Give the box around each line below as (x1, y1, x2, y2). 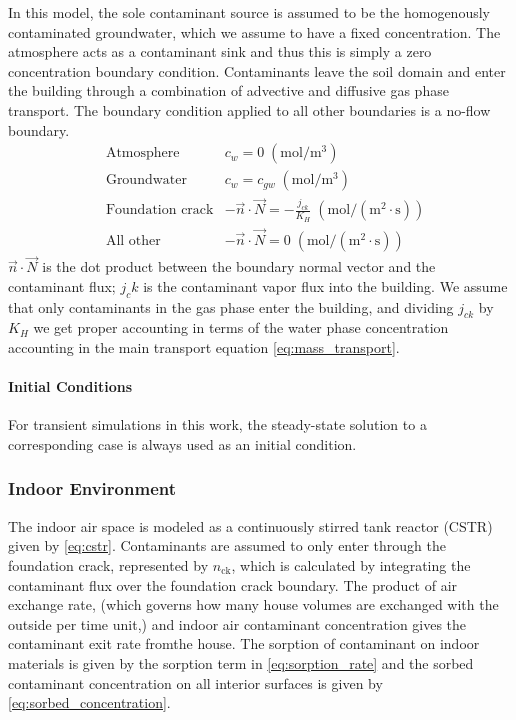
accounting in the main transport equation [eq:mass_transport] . (8, 336, 400, 357)
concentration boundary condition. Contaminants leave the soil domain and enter (8, 60, 506, 81)
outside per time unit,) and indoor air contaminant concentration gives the (8, 613, 467, 634)
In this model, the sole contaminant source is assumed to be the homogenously (8, 2, 490, 22)
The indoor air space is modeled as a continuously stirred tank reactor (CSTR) (8, 515, 493, 536)
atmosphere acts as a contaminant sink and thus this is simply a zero (8, 41, 432, 62)
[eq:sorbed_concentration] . (8, 692, 171, 713)
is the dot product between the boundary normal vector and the (42, 256, 436, 277)
